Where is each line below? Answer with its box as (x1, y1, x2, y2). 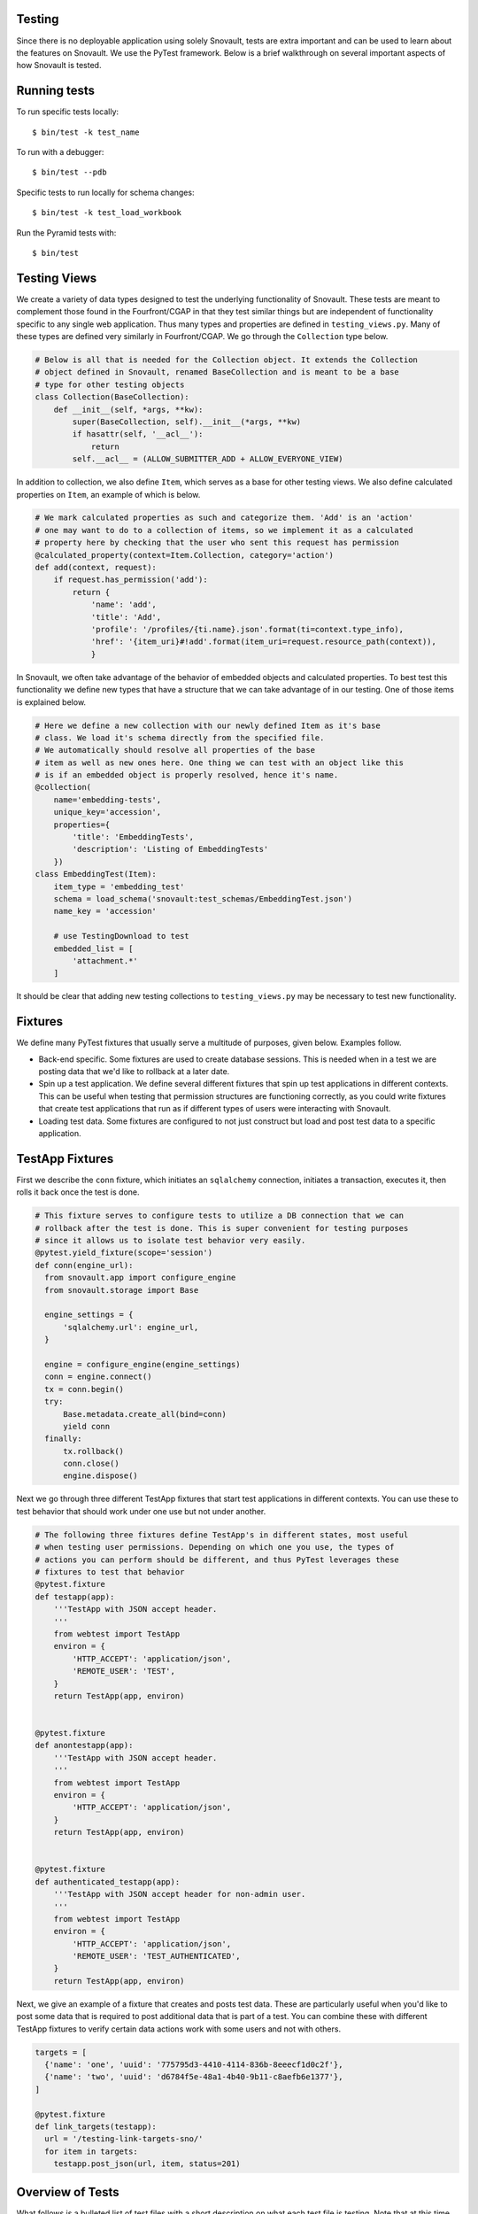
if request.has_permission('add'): (53, 575, 208, 584)
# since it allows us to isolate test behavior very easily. (35, 1235, 306, 1246)
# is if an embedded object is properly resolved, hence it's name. (35, 770, 339, 780)
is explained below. (16, 696, 87, 708)
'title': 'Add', (90, 612, 162, 622)
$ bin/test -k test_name (32, 127, 140, 137)
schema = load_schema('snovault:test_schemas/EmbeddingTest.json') (53, 894, 353, 903)
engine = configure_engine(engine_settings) (44, 1359, 241, 1369)
